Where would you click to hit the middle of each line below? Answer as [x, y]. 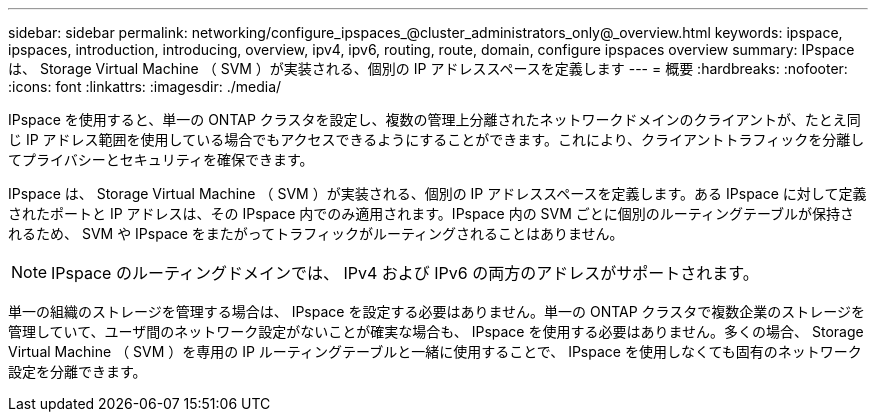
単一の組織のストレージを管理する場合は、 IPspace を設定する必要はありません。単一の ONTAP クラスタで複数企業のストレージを [437, 311]
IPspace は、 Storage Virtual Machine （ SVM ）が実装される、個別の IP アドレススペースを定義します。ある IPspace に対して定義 [437, 193]
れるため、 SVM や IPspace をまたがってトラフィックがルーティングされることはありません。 [316, 233]
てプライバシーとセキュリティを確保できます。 [161, 159]
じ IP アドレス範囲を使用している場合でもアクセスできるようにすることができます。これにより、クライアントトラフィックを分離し [436, 139]
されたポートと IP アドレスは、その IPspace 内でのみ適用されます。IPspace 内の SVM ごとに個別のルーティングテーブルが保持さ [431, 213]
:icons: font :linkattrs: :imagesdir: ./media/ [145, 86]
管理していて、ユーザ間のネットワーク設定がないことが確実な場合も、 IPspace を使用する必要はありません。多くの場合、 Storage [436, 331]
